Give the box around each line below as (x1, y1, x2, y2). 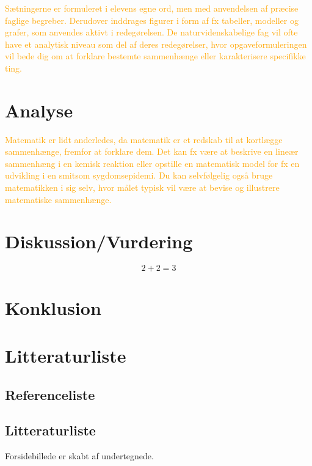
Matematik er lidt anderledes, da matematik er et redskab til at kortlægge (5, 133, 283, 146)
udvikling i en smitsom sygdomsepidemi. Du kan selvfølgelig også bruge (5, 169, 273, 182)
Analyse (5, 97, 73, 122)
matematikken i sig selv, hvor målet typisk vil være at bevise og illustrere (5, 181, 280, 194)
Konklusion (5, 295, 101, 320)
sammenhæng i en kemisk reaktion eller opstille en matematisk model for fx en (5, 157, 300, 169)
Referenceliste (5, 385, 95, 404)
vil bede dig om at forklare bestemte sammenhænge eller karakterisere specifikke (5, 50, 306, 62)
